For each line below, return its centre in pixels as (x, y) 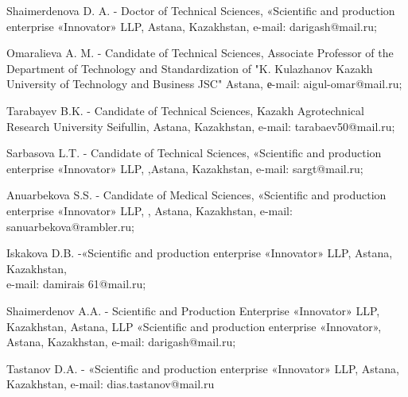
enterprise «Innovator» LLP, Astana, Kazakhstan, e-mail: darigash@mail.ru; (192, 26)
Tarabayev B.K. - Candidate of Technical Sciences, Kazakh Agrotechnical (185, 110)
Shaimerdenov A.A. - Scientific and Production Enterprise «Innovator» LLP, (193, 310)
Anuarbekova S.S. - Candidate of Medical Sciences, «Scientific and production (196, 195)
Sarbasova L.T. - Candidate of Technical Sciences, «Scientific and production (194, 153)
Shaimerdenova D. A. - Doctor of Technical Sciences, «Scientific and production (201, 10)
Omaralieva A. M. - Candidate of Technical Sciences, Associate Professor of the (200, 53)
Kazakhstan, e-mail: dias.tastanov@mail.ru (111, 384)
